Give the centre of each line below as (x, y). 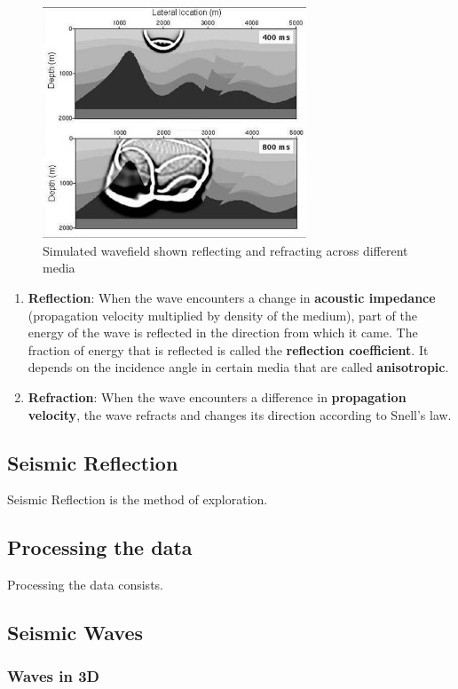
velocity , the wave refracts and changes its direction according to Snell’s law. (240, 414)
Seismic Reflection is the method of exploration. (138, 499)
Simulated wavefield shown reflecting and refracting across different (225, 250)
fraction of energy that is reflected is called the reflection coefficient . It (228, 349)
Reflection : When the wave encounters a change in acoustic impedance (232, 298)
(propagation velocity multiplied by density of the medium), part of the (222, 315)
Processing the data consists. (85, 585)
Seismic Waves (75, 633)
